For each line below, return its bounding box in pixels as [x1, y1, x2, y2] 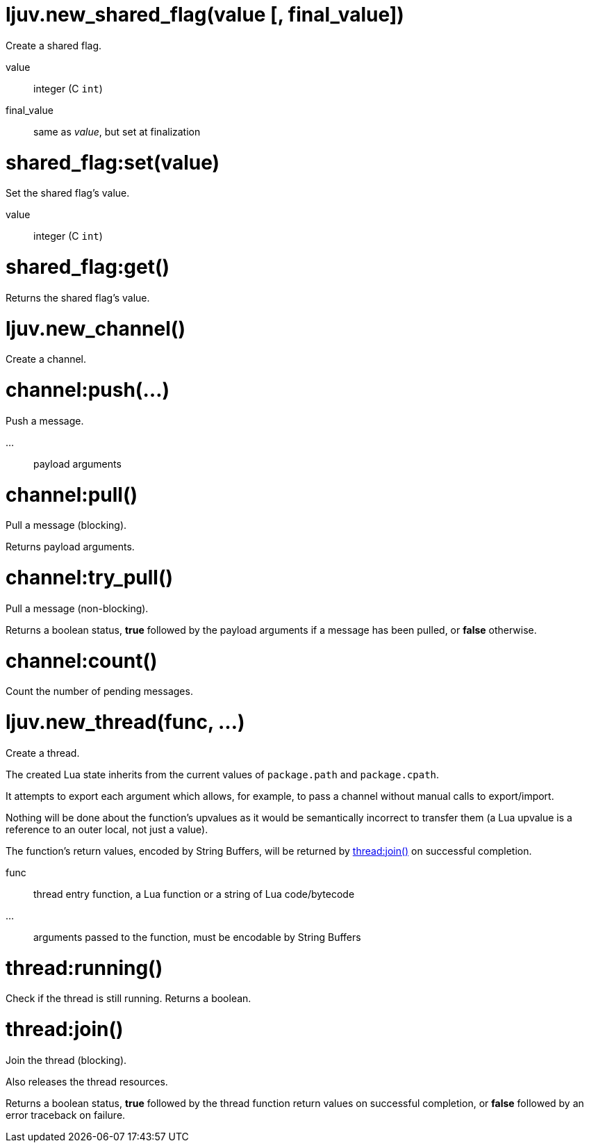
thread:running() [6, 956, 163, 980]
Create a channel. [6, 353, 87, 366]
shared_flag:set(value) [6, 150, 220, 174]
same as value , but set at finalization [33, 125, 201, 138]
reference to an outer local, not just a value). [6, 823, 208, 835]
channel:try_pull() [6, 566, 174, 589]
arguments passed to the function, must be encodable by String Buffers [33, 930, 361, 943]
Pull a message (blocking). [6, 519, 127, 532]
